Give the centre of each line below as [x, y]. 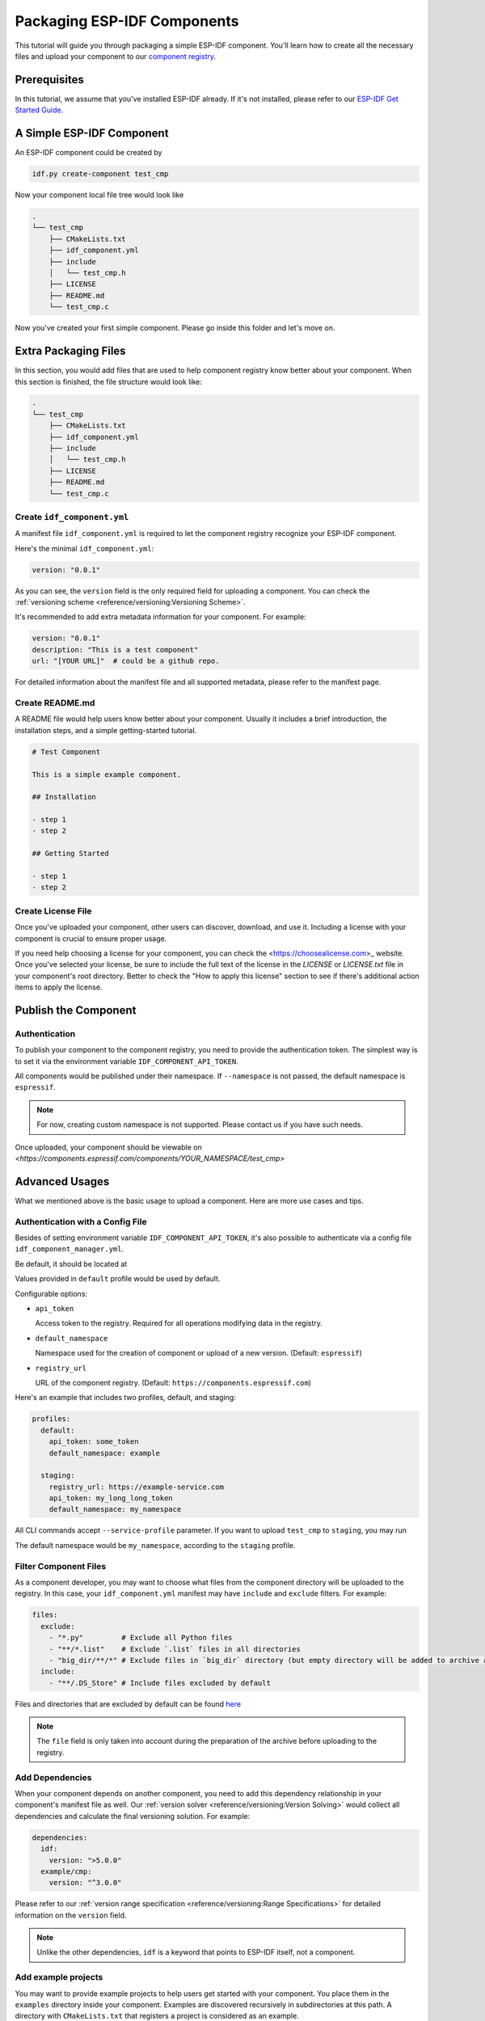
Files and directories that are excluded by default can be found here [128, 1704]
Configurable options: [51, 1293]
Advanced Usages [62, 1181]
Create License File [53, 911]
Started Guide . [39, 110]
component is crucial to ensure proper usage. [91, 939]
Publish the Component [76, 1010]
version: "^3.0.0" [85, 1883]
